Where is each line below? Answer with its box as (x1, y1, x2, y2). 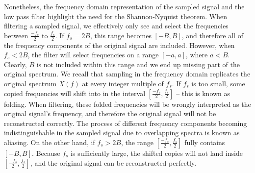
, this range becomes (90, 30, 152, 40)
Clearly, (4, 59, 27, 69)
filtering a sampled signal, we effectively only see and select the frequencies (4, 21, 229, 31)
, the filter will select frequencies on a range (27, 49, 159, 60)
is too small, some (191, 78, 245, 88)
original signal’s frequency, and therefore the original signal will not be (4, 108, 216, 119)
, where (185, 49, 208, 60)
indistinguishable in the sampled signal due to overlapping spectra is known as (4, 127, 240, 138)
